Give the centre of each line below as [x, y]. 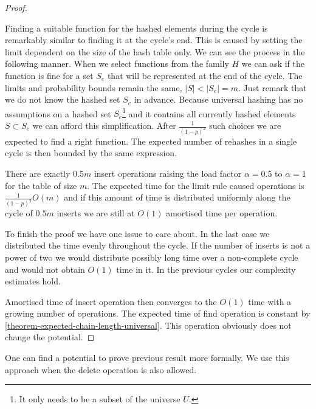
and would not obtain [45, 269]
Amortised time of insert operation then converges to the [111, 301]
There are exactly [38, 174]
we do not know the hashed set [63, 99]
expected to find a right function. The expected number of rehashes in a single [151, 141]
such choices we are [245, 125]
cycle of [19, 213]
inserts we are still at [96, 213]
